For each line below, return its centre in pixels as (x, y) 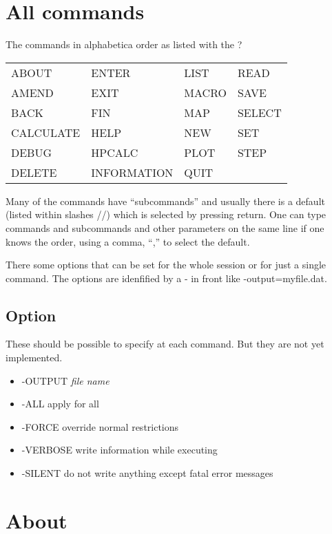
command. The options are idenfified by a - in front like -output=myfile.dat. (166, 278)
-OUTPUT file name (65, 380)
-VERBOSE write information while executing (120, 450)
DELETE (34, 172)
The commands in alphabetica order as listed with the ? (124, 44)
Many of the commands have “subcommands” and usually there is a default (165, 201)
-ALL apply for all (60, 404)
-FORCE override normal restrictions (100, 426)
